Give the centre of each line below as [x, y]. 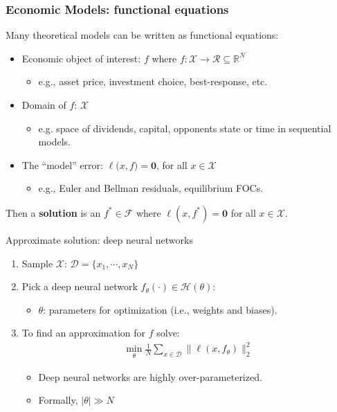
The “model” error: [62, 164]
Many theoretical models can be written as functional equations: [142, 35]
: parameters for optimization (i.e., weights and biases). [160, 309]
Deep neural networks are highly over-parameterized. [150, 376]
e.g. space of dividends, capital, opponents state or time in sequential [185, 128]
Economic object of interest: [81, 58]
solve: [168, 333]
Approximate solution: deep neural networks [99, 239]
